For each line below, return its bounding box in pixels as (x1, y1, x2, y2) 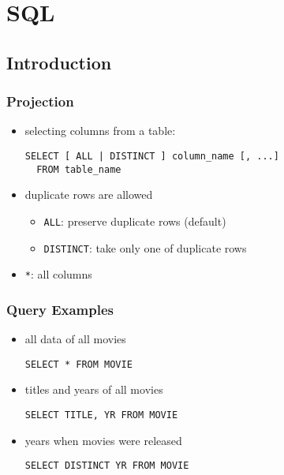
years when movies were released (24, 432, 182, 448)
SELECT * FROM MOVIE (24, 358, 133, 370)
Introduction (6, 50, 112, 74)
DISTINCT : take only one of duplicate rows (43, 239, 247, 256)
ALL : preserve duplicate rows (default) (43, 212, 226, 229)
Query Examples (6, 299, 114, 319)
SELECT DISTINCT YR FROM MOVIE (24, 460, 189, 472)
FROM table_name (36, 163, 121, 175)
